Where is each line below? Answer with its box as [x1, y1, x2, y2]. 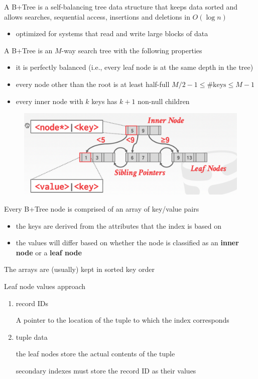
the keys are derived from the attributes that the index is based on [16, 220, 221, 231]
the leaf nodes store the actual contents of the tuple [16, 348, 175, 359]
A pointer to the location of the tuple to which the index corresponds [16, 315, 229, 325]
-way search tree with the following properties [61, 45, 202, 55]
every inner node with [16, 96, 83, 106]
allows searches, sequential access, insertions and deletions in [4, 11, 190, 22]
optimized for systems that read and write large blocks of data [16, 28, 208, 39]
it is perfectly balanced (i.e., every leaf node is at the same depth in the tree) [16, 62, 253, 72]
